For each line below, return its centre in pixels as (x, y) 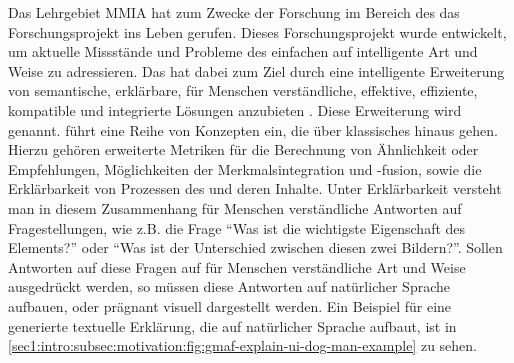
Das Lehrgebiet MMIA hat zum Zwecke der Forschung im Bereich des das (234, 12)
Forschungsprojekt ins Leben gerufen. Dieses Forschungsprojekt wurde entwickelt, (257, 31)
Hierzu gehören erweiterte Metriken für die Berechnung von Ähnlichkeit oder (243, 149)
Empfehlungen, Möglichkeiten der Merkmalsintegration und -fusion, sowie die (245, 168)
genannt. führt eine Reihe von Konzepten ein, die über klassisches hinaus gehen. (253, 129)
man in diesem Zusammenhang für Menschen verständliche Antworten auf (235, 207)
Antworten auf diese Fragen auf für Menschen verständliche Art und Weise (237, 266)
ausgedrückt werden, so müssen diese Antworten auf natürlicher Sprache (229, 286)
